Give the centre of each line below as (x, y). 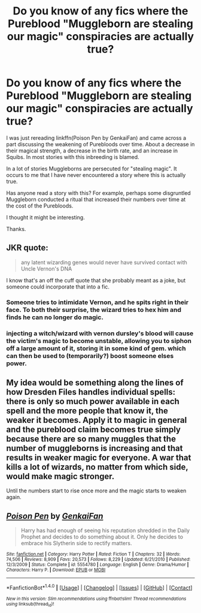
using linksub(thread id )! (30, 605)
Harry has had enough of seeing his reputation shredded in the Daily (105, 531)
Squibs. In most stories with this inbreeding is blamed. (73, 157)
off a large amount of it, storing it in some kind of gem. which (96, 348)
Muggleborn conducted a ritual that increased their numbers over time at (96, 199)
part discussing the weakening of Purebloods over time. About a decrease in (100, 144)
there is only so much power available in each (93, 401)
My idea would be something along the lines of (95, 382)
